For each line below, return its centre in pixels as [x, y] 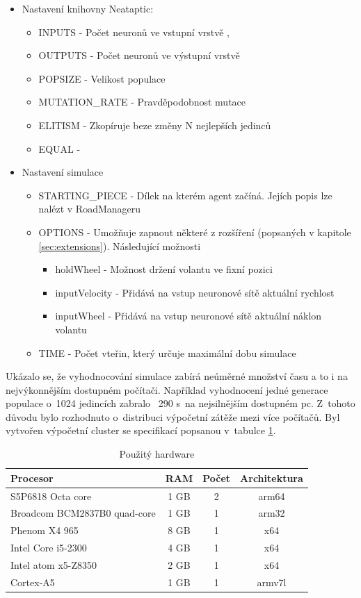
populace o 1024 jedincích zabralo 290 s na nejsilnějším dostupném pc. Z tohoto [180, 403]
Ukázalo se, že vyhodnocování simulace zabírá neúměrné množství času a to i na [177, 376]
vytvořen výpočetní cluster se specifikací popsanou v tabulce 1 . [141, 430]
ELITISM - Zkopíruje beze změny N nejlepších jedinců [155, 125]
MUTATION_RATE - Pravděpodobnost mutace [142, 102]
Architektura [272, 477]
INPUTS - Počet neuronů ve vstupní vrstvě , [134, 32]
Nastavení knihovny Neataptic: [88, 8]
